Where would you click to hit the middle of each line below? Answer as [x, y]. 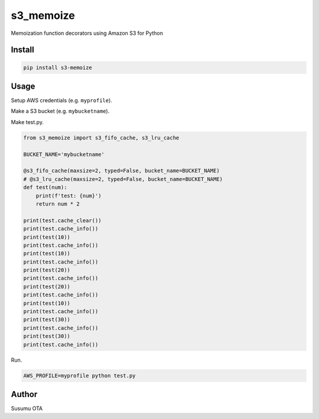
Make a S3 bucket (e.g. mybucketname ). [60, 111]
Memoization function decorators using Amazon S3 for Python [87, 33]
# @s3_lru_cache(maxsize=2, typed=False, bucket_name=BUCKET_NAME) [123, 179]
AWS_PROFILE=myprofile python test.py [79, 376]
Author [24, 394]
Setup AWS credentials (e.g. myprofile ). [61, 100]
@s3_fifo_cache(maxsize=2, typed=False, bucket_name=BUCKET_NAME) [121, 171]
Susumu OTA [27, 408]
